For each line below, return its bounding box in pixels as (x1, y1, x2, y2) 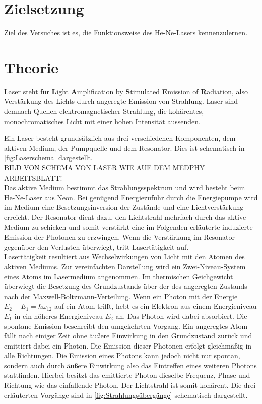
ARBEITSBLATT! (4, 172, 62, 183)
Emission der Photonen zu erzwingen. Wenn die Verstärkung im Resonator (4, 232, 235, 242)
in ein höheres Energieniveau (14, 310, 103, 321)
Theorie (4, 56, 59, 77)
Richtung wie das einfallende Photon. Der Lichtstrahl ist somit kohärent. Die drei (4, 380, 256, 390)
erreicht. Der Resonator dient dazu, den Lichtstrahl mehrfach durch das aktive (4, 211, 246, 222)
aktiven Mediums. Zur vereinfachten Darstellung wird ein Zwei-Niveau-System (4, 261, 246, 271)
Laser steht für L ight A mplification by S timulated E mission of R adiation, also (4, 86, 248, 96)
